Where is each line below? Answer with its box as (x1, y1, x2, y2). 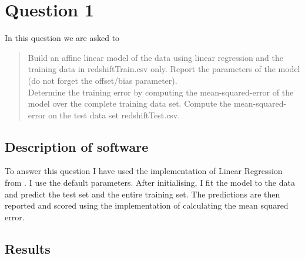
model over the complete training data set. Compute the (28, 97, 232, 110)
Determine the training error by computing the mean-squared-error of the (28, 86, 294, 98)
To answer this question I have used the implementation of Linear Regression (5, 165, 283, 177)
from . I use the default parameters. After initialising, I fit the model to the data (5, 176, 295, 189)
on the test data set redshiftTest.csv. (48, 108, 180, 121)
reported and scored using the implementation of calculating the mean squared (5, 199, 289, 212)
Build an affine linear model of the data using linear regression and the (28, 51, 284, 63)
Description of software (5, 137, 149, 155)
